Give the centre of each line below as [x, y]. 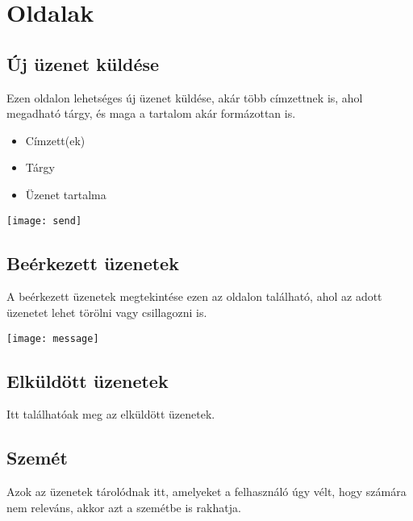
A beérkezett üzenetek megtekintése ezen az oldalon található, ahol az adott [194, 296]
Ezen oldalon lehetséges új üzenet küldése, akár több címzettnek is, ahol [185, 97]
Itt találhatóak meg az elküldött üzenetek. [111, 414]
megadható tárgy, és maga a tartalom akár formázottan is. [151, 113]
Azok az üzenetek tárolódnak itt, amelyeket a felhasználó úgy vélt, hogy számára [206, 492]
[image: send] [44, 221]
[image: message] [53, 338]
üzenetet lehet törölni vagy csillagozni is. [107, 312]
